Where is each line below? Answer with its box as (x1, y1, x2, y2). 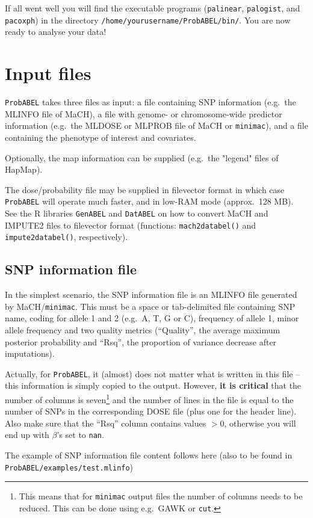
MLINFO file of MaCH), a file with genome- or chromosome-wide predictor (5, 107, 282, 120)
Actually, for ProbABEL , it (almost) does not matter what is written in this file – (5, 367, 300, 380)
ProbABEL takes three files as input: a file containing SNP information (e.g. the (5, 96, 296, 108)
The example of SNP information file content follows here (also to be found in (5, 449, 293, 461)
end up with (5, 428, 49, 441)
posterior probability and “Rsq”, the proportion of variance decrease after (5, 335, 277, 348)
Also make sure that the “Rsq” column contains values (5, 416, 206, 429)
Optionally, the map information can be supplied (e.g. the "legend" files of (5, 151, 279, 164)
